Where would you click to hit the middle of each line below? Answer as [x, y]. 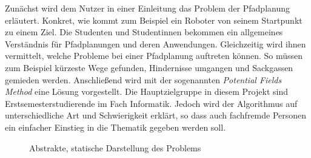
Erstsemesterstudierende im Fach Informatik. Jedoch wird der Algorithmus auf [151, 103]
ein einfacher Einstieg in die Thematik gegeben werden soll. [115, 127]
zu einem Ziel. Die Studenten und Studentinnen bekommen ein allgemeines [144, 32]
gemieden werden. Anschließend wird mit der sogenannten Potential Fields [143, 79]
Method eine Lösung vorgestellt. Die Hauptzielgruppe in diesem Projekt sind [146, 91]
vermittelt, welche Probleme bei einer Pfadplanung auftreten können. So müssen [154, 56]
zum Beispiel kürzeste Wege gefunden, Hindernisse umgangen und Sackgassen [149, 67]
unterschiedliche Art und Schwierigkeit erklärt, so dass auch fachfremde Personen [156, 115]
